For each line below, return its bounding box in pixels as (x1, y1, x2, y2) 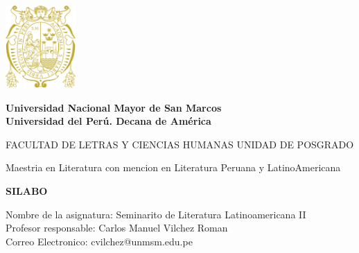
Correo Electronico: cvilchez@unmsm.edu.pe (6, 234, 193, 248)
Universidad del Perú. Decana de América (6, 114, 211, 128)
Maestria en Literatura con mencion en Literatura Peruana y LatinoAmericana (6, 160, 341, 175)
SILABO (6, 184, 48, 198)
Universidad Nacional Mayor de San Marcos (6, 100, 222, 114)
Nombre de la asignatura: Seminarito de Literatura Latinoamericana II (6, 207, 306, 221)
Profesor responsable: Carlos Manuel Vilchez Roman (6, 220, 228, 235)
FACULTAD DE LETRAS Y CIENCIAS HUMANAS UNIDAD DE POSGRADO (6, 137, 354, 151)
